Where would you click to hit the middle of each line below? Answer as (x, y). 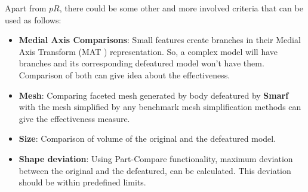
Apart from (26, 8)
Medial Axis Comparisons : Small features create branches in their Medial (160, 40)
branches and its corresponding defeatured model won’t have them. (141, 63)
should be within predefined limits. (82, 182)
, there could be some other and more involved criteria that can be (181, 8)
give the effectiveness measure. (74, 118)
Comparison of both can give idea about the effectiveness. (124, 74)
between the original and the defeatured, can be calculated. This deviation (155, 170)
